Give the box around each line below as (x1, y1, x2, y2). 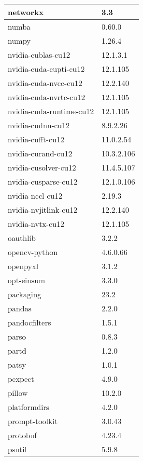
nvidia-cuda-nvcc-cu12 (8, 77, 83, 88)
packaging (8, 289, 42, 300)
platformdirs (8, 401, 49, 412)
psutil (8, 444, 27, 455)
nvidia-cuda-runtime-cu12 (8, 105, 94, 117)
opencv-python (8, 246, 58, 257)
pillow (8, 387, 28, 398)
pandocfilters (8, 317, 51, 328)
